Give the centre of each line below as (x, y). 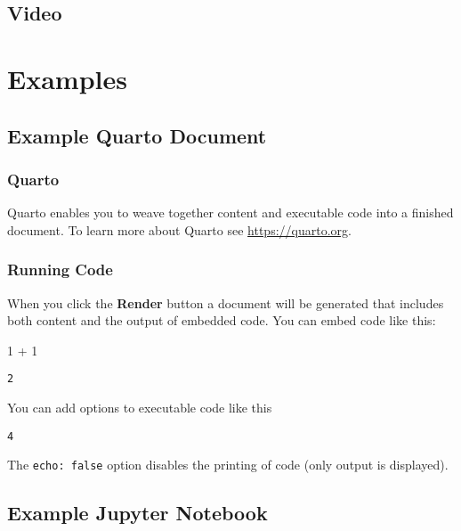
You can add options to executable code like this (140, 407)
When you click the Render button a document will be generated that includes (226, 302)
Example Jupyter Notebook (137, 513)
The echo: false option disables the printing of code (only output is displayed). (228, 465)
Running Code (60, 270)
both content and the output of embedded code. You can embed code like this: (222, 320)
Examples (67, 78)
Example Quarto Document (137, 135)
